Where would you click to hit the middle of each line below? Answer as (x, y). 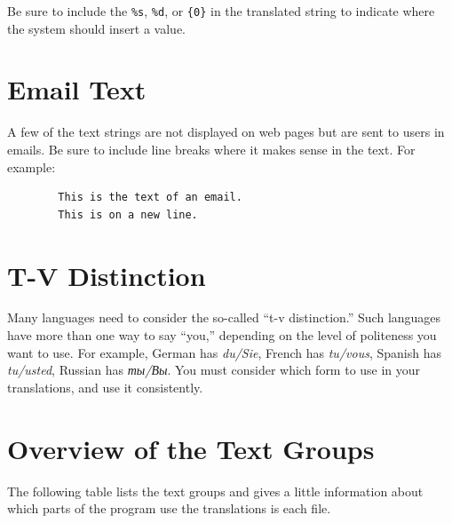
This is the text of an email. (150, 198)
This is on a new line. (128, 214)
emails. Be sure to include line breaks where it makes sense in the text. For (211, 149)
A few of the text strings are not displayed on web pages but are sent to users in (226, 132)
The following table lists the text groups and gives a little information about (215, 491)
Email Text (77, 89)
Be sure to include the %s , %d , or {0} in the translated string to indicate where (221, 11)
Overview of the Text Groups (191, 448)
